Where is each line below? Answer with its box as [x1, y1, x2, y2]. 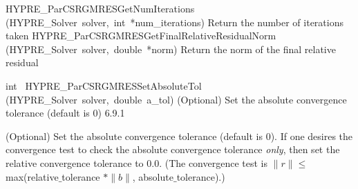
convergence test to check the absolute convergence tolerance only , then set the [6, 142, 340, 157]
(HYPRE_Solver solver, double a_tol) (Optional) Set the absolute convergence [6, 92, 347, 106]
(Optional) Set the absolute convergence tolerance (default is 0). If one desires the [6, 128, 353, 143]
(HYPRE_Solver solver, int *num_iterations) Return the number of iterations [6, 14, 343, 29]
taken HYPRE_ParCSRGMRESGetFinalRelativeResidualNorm [6, 28, 276, 43]
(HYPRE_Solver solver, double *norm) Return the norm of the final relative [6, 41, 336, 56]
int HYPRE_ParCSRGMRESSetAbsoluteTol [6, 78, 202, 92]
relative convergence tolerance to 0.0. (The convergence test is [6, 155, 268, 170]
